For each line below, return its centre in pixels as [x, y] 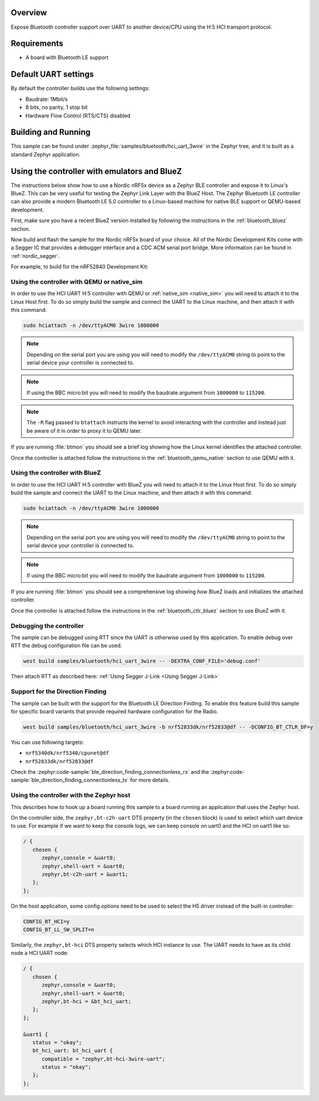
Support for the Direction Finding [59, 692]
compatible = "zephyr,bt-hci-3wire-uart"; [104, 1059]
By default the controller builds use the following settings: [80, 89]
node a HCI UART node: [40, 953]
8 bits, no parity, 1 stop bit [56, 107]
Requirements [37, 44]
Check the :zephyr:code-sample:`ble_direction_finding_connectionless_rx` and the [110, 772]
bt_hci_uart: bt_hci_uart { [73, 1051]
